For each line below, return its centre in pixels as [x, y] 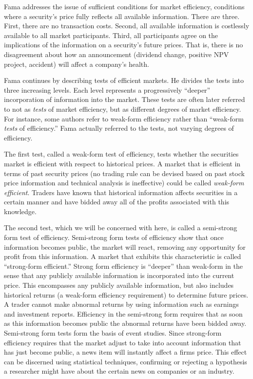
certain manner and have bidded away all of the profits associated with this [117, 202]
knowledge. [20, 211]
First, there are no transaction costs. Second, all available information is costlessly [127, 26]
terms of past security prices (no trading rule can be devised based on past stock [124, 173]
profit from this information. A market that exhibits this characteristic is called [123, 256]
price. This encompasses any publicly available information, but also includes [119, 285]
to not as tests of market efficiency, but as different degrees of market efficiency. [123, 109]
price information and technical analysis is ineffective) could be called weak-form [124, 183]
